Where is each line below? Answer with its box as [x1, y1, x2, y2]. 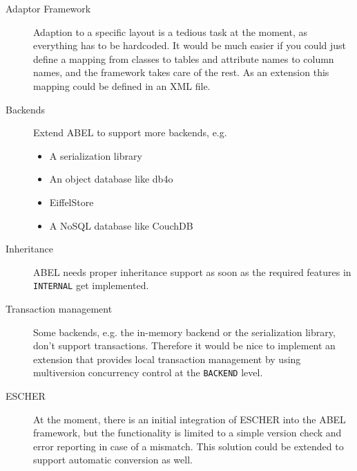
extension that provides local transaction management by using [33, 351, 301, 366]
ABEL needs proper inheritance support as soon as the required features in [33, 264, 351, 279]
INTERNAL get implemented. [33, 278, 149, 293]
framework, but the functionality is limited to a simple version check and [33, 425, 342, 440]
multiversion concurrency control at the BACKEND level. [33, 365, 263, 380]
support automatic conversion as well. [33, 452, 193, 467]
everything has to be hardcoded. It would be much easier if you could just [33, 38, 347, 53]
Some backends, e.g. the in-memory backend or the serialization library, [33, 324, 336, 339]
